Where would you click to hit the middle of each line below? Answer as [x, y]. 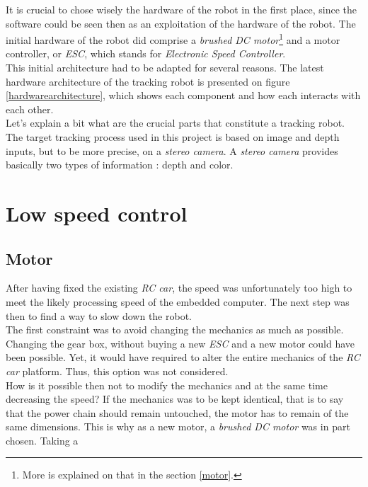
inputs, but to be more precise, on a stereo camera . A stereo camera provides [172, 150]
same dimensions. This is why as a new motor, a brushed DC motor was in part [178, 426]
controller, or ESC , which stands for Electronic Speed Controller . [146, 53]
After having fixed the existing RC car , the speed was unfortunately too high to [179, 288]
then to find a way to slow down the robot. [99, 315]
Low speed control [97, 213]
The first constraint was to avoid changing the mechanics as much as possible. [175, 330]
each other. [30, 109]
